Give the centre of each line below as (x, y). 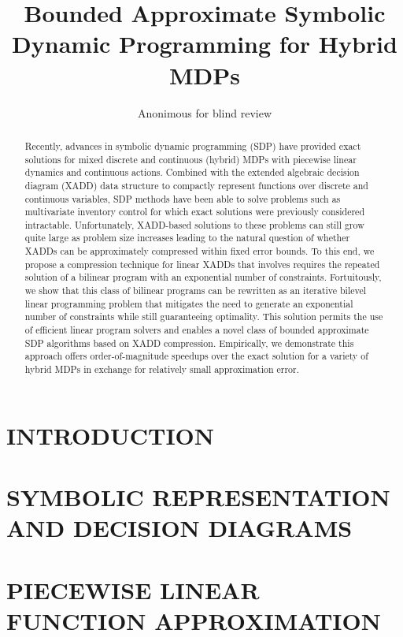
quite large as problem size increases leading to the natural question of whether (187, 238)
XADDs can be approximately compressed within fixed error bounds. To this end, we (200, 251)
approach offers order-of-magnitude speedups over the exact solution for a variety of (196, 356)
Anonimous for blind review (205, 112)
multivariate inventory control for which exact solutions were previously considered (194, 212)
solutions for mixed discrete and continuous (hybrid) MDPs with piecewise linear (190, 159)
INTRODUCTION (111, 435)
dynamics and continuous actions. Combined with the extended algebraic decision (192, 172)
